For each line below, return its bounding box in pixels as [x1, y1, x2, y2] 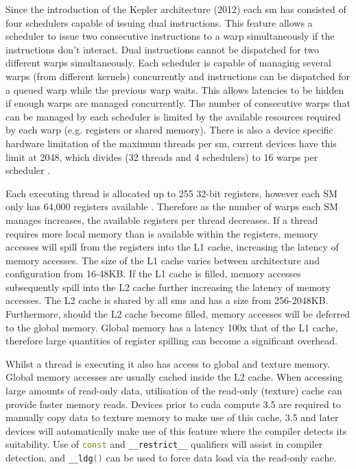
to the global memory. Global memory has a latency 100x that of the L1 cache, [5, 320, 338, 334]
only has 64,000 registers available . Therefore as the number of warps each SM [5, 199, 338, 214]
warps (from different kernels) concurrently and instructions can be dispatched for [5, 68, 350, 83]
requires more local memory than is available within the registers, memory [5, 226, 318, 240]
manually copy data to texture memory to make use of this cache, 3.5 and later [5, 410, 339, 424]
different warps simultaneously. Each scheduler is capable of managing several [5, 55, 331, 70]
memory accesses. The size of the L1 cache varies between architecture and [5, 253, 320, 267]
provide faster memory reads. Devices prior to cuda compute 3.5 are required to [5, 396, 341, 411]
